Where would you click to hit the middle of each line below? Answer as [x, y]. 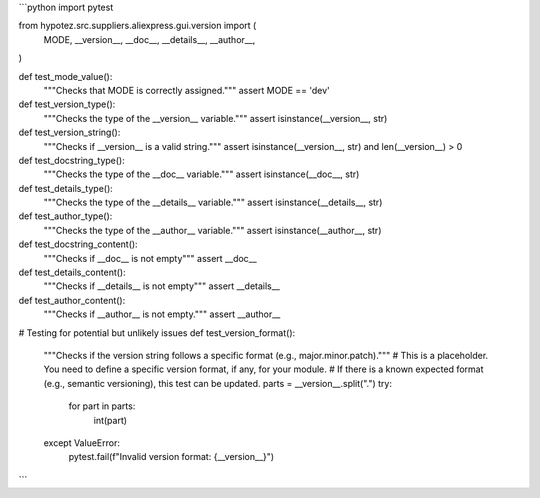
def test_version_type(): [67, 104]
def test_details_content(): [72, 272]
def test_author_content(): [72, 300]
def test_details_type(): [66, 188]
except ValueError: [81, 442]
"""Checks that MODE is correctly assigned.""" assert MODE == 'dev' [186, 90]
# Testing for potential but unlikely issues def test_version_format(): [157, 332]
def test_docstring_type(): [71, 160]
